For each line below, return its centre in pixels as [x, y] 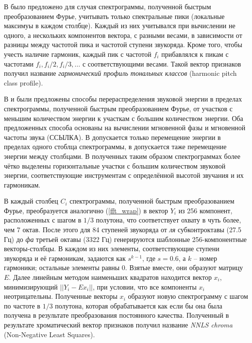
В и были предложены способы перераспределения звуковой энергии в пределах [123, 99]
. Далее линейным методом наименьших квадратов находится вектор [110, 277]
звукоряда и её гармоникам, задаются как [65, 258]
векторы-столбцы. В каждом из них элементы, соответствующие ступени [112, 249]
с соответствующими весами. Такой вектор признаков [162, 63]
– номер [206, 258]
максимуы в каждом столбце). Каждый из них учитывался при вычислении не [120, 26]
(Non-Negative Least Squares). [50, 334]
